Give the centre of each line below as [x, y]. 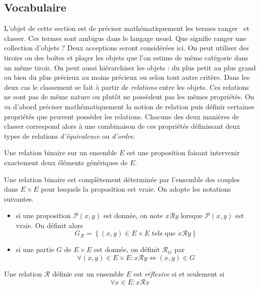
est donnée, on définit [127, 249]
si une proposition [43, 215]
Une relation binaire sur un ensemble [60, 152]
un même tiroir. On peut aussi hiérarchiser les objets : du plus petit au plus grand [130, 67]
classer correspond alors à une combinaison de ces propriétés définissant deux [122, 126]
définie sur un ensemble [88, 274]
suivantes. [19, 198]
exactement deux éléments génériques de [66, 162]
